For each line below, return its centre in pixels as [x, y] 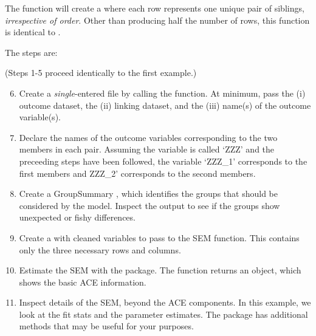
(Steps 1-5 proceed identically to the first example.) [101, 73]
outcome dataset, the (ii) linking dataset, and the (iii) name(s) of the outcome [165, 105]
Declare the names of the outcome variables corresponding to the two [148, 137]
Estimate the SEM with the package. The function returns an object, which [160, 270]
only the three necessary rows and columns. [100, 249]
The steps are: [31, 52]
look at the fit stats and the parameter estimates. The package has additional [163, 314]
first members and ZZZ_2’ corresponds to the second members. [137, 173]
